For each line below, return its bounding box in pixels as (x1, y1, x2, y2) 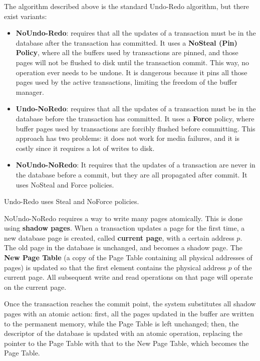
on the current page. (4, 281, 67, 292)
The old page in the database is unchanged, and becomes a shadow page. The (4, 242, 242, 253)
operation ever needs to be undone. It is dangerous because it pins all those (16, 67, 247, 77)
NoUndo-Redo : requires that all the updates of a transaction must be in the (16, 28, 256, 38)
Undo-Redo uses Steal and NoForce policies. (4, 196, 139, 207)
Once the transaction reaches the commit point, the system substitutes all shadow (4, 298, 256, 309)
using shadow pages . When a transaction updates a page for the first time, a (4, 223, 245, 233)
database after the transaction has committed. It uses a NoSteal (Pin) (16, 37, 237, 48)
